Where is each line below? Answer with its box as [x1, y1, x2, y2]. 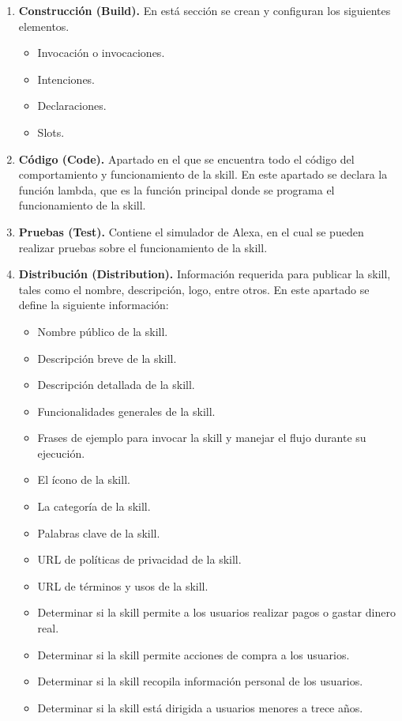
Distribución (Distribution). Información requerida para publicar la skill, [18, 266, 391, 282]
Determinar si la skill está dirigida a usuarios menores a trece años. [37, 699, 363, 715]
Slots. [37, 123, 65, 140]
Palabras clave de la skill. [37, 524, 160, 541]
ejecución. [37, 444, 85, 461]
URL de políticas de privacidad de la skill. [37, 551, 242, 568]
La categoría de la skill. [37, 498, 151, 515]
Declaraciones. [37, 97, 107, 114]
